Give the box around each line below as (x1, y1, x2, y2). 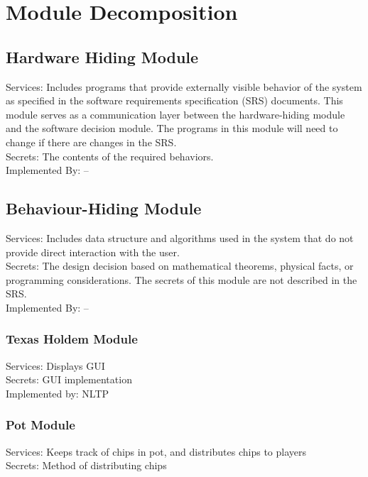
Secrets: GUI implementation (6, 372, 132, 387)
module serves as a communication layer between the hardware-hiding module (6, 106, 345, 121)
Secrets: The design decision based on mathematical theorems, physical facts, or (6, 258, 354, 273)
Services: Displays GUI (6, 358, 105, 373)
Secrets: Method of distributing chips (6, 458, 167, 473)
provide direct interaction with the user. (6, 244, 180, 259)
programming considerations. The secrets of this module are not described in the (6, 272, 357, 287)
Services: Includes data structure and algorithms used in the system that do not (6, 230, 354, 245)
